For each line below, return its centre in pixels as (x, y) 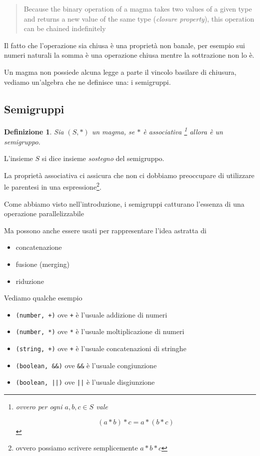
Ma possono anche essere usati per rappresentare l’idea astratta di (105, 230)
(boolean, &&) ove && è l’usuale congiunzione (86, 365)
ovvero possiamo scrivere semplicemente (77, 448)
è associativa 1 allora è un (183, 131)
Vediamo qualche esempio (43, 298)
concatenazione (39, 247)
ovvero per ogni (39, 407)
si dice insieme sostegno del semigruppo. (103, 158)
